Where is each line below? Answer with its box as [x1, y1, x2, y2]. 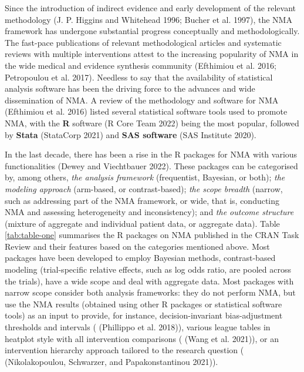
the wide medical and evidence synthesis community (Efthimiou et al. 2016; [5, 59, 276, 71]
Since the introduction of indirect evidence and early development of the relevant [5, 2, 296, 14]
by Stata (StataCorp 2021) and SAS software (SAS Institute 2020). [5, 128, 256, 140]
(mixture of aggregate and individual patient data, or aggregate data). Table [5, 217, 280, 229]
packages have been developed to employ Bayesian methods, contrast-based [5, 252, 276, 264]
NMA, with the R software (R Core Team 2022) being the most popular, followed [5, 116, 299, 129]
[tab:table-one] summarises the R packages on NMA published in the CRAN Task [5, 229, 299, 241]
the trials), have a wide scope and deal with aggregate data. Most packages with [5, 274, 294, 287]
